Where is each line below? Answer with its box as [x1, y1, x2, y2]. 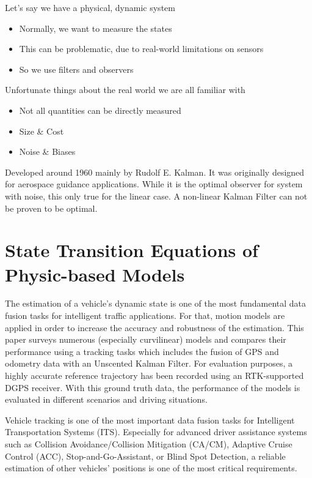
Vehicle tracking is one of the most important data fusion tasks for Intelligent [5, 413, 295, 426]
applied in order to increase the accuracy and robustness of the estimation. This [5, 321, 304, 334]
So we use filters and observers [19, 62, 134, 75]
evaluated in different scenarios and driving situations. [5, 393, 208, 406]
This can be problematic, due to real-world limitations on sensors [19, 42, 264, 55]
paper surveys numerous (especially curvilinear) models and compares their [5, 333, 286, 346]
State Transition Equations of [5, 237, 258, 263]
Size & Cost [19, 124, 64, 137]
